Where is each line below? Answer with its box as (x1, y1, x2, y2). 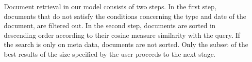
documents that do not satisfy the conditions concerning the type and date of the (4, 11, 246, 21)
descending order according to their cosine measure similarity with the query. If (4, 30, 240, 40)
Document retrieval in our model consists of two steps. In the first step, (4, 1, 217, 11)
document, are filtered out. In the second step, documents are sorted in (4, 20, 216, 31)
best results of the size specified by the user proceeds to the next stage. (4, 48, 216, 59)
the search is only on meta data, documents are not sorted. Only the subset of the (4, 39, 248, 49)
